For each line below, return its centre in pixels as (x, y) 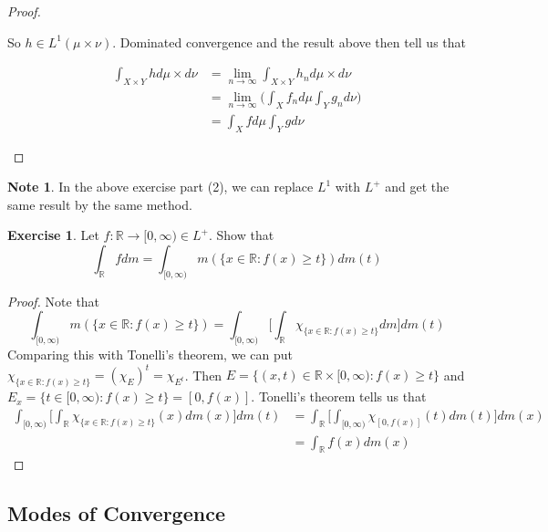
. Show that (241, 235)
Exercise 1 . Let (53, 235)
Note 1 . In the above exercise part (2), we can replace (160, 187)
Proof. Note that (54, 301)
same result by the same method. (100, 204)
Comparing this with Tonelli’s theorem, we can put (150, 355)
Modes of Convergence (116, 513)
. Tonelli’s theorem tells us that (339, 396)
